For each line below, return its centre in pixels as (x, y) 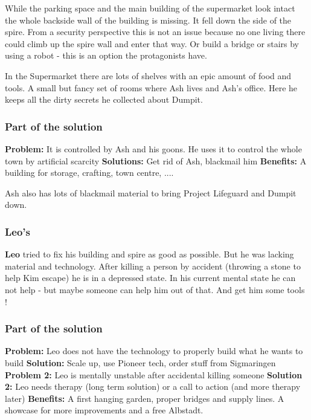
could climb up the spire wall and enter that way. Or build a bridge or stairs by (152, 43)
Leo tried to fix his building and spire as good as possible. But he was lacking (149, 254)
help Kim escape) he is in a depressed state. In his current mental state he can (150, 278)
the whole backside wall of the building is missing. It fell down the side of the (148, 20)
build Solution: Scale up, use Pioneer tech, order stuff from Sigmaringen (140, 362)
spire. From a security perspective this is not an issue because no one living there (155, 32)
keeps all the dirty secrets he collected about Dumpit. (104, 99)
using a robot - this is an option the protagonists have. (106, 55)
